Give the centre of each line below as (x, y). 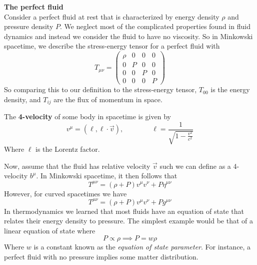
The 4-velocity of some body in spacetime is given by (87, 116)
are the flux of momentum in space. (108, 99)
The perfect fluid (34, 7)
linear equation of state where (50, 230)
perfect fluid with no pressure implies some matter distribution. (101, 256)
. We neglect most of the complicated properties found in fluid (155, 26)
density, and (22, 99)
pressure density (29, 26)
